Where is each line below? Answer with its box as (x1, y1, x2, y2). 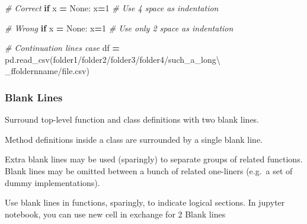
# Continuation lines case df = (5, 41, 120, 54)
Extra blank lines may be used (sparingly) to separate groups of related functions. (5, 153, 303, 165)
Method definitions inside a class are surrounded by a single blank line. (5, 133, 263, 145)
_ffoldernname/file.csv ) (5, 65, 89, 77)
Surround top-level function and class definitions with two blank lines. (5, 113, 260, 126)
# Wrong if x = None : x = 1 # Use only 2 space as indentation (5, 21, 234, 34)
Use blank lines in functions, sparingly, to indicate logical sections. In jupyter (5, 196, 285, 209)
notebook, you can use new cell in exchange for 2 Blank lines (5, 207, 226, 220)
